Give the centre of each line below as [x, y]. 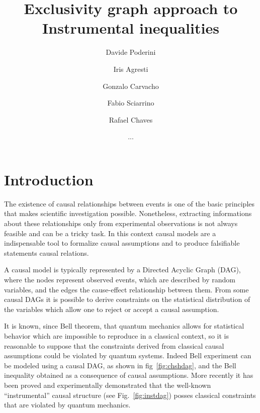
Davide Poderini [131, 52]
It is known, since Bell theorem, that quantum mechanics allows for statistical [124, 326]
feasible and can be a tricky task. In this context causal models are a [110, 233]
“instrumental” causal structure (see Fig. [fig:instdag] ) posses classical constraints [130, 395]
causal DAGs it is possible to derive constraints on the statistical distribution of [127, 299]
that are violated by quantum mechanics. [67, 405]
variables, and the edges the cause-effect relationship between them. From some [126, 289]
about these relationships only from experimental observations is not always [121, 223]
